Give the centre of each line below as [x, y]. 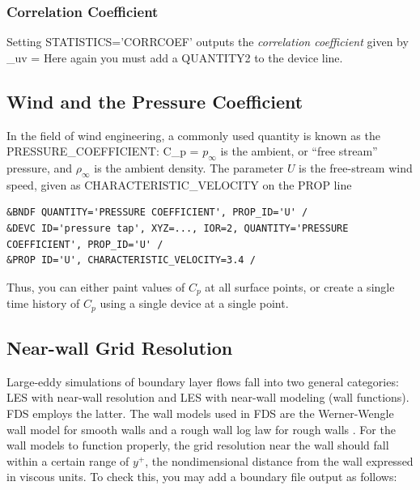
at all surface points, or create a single [300, 286]
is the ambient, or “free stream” [299, 151]
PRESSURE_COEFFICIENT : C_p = [103, 151]
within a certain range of [68, 460]
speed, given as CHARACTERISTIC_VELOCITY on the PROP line [179, 184]
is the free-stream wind [356, 168]
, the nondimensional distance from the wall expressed [279, 460]
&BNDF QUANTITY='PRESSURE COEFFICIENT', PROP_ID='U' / [157, 213]
